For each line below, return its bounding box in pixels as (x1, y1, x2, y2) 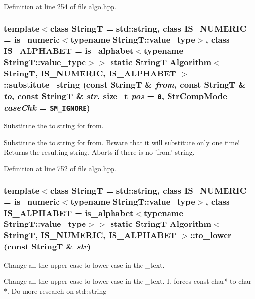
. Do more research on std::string (7, 285, 107, 296)
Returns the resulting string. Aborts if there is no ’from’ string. (4, 147, 195, 157)
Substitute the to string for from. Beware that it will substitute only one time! (4, 137, 240, 147)
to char (230, 276, 252, 286)
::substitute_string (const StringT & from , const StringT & (4, 78, 246, 91)
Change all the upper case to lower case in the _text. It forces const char (4, 276, 225, 286)
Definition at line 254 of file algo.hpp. (4, 1, 116, 11)
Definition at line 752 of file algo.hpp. (4, 163, 116, 174)
